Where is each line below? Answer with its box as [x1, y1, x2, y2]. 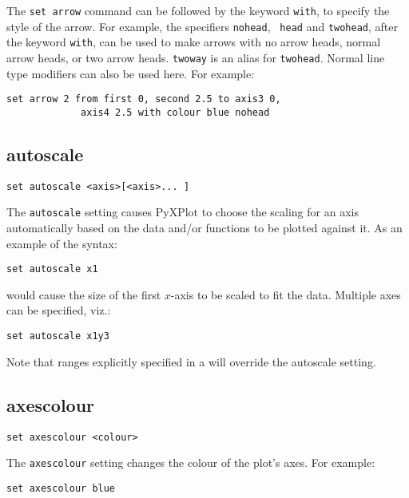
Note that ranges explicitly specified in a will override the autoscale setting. [6, 353, 376, 370]
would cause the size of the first [6, 286, 161, 302]
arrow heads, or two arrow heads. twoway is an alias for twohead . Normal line [6, 49, 385, 65]
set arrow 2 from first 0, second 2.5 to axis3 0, [6, 93, 281, 105]
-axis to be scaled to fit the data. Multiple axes [170, 286, 401, 302]
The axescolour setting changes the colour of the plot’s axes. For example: [6, 454, 375, 471]
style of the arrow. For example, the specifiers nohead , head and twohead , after [6, 18, 399, 34]
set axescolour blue [6, 482, 116, 494]
